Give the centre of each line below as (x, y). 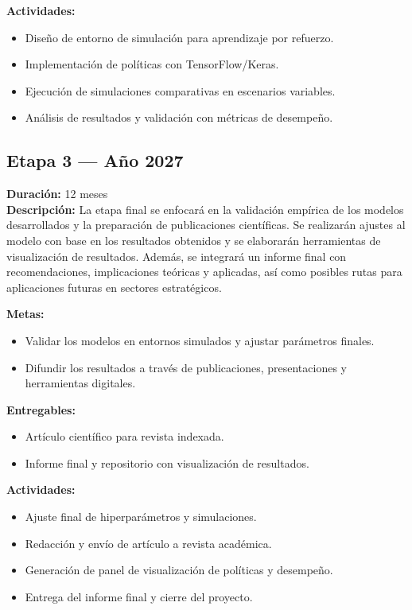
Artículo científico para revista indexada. (124, 436)
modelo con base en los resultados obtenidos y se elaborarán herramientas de (194, 240)
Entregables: (41, 409)
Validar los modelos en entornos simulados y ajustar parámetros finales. (200, 340)
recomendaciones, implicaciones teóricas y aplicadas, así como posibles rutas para (204, 272)
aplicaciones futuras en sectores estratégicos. (114, 287)
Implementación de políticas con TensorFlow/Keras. (152, 64)
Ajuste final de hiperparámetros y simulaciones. (141, 517)
